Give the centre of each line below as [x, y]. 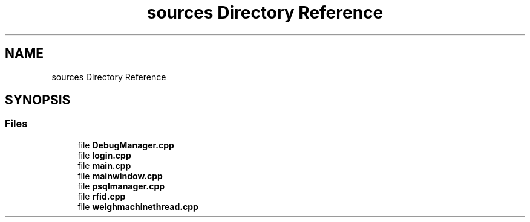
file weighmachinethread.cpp [138, 206]
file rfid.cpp [102, 196]
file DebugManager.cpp [126, 145]
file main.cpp [104, 165]
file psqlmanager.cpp [121, 186]
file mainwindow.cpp [120, 176]
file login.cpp [104, 155]
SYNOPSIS [38, 100]
